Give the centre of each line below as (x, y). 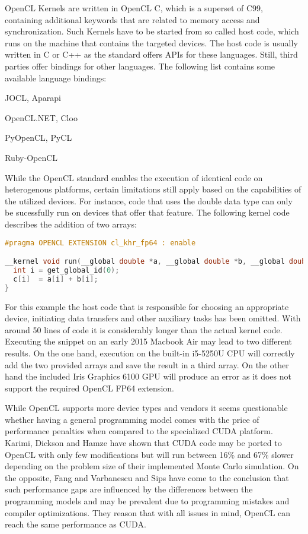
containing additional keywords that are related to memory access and (132, 19)
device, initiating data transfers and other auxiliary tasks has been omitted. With (153, 318)
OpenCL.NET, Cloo (41, 117)
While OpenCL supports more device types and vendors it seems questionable (146, 408)
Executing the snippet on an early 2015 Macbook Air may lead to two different (148, 341)
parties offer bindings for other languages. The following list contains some (140, 66)
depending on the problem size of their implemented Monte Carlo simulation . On (152, 466)
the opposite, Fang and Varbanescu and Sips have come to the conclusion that (147, 477)
